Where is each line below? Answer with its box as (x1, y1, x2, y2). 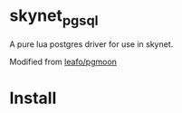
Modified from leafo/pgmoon (9, 56, 118, 67)
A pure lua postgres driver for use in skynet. (9, 38, 174, 50)
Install (9, 88, 57, 108)
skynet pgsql (9, 5, 99, 29)
